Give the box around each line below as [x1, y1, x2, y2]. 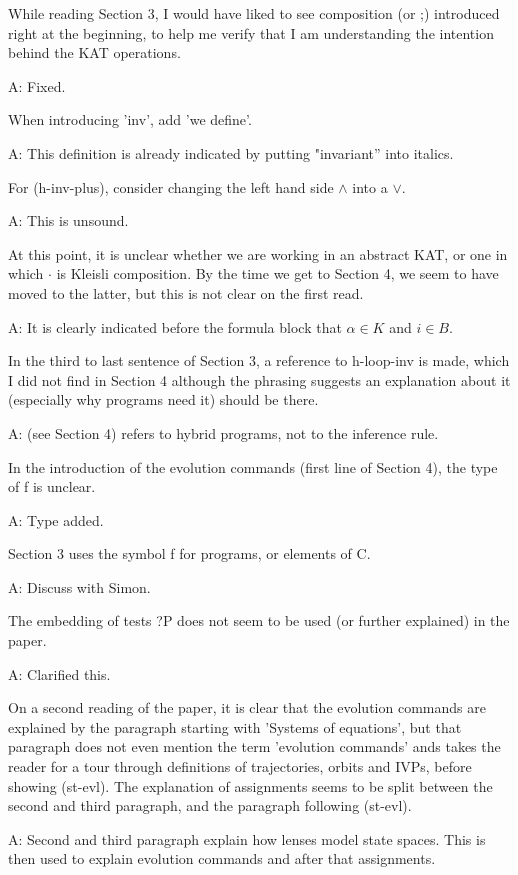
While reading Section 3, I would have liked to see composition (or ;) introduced [8, 3, 500, 23]
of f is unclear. [8, 476, 96, 497]
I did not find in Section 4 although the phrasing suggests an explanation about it [8, 369, 511, 390]
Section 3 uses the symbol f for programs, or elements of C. [8, 543, 371, 564]
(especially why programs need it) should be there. [8, 389, 319, 410]
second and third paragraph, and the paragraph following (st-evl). [8, 795, 412, 816]
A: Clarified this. [8, 663, 111, 684]
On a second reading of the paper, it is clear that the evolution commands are [8, 697, 486, 718]
